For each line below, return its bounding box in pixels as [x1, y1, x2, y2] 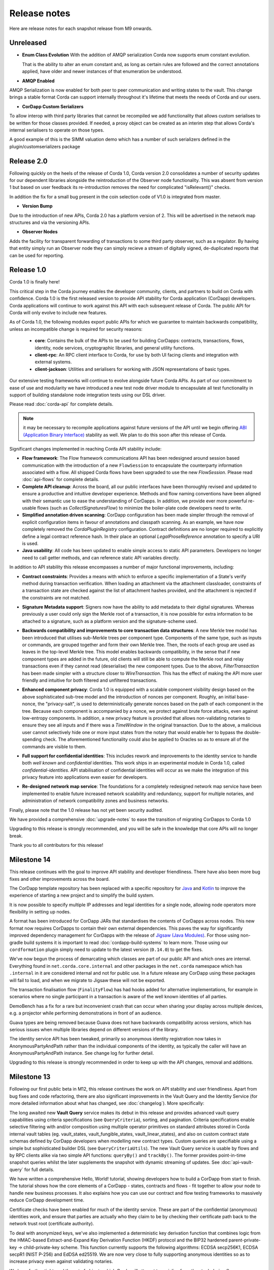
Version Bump [22, 203, 53, 209]
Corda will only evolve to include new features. [9, 310, 108, 316]
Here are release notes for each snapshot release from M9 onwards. [9, 25, 153, 31]
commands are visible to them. [22, 743, 87, 749]
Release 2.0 [9, 156, 48, 165]
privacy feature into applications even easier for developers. [22, 774, 148, 780]
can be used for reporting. [9, 252, 64, 259]
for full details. [24, 1166, 54, 1172]
